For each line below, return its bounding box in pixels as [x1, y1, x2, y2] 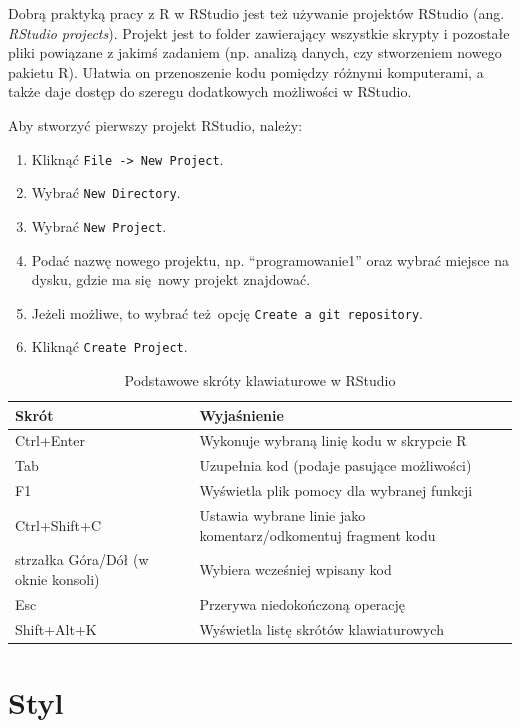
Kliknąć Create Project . [31, 336, 188, 357]
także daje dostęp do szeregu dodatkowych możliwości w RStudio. [8, 81, 412, 102]
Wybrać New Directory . [31, 182, 181, 203]
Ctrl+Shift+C [15, 514, 102, 535]
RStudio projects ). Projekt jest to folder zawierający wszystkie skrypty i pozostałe [8, 22, 510, 43]
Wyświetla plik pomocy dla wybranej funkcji [199, 480, 473, 501]
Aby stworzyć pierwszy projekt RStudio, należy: [8, 114, 303, 135]
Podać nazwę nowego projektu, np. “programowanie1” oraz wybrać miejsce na [31, 249, 510, 270]
